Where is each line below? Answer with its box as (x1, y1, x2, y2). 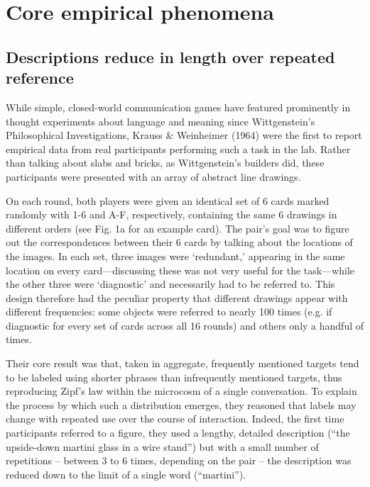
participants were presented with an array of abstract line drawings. (6, 169, 301, 184)
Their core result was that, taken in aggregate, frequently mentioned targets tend (6, 356, 359, 371)
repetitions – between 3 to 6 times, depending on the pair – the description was (6, 453, 352, 468)
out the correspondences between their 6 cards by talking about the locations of (6, 235, 353, 250)
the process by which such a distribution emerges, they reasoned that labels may (6, 397, 357, 412)
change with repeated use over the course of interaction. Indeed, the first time (6, 411, 344, 426)
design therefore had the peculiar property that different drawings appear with (6, 290, 348, 305)
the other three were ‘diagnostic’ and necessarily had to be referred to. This (6, 276, 335, 291)
